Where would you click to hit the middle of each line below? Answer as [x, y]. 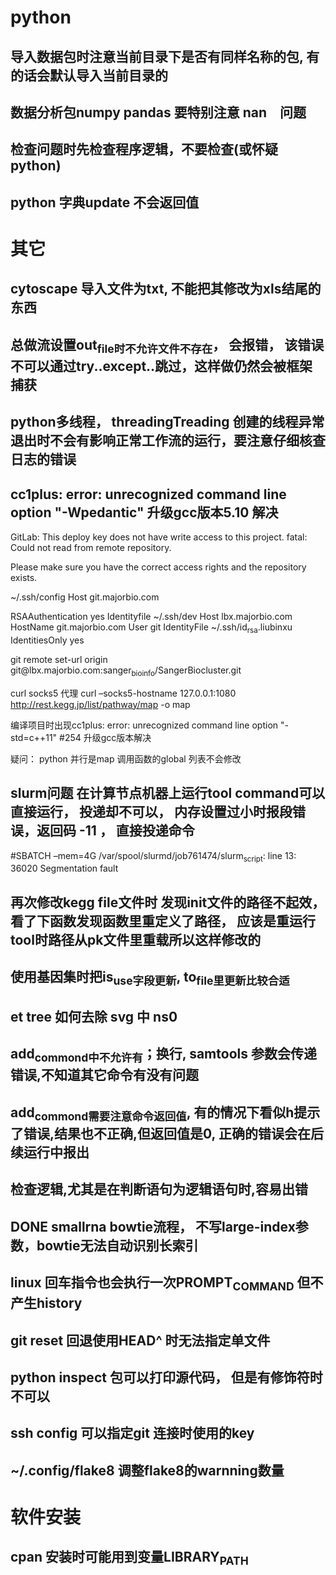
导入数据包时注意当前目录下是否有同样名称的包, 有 [165, 56]
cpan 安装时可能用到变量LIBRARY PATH [129, 1558]
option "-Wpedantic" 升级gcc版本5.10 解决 [144, 512]
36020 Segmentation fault [64, 868]
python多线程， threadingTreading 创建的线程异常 [167, 422]
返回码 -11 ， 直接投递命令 [115, 831]
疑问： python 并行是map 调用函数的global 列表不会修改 [126, 758]
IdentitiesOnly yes [47, 640]
